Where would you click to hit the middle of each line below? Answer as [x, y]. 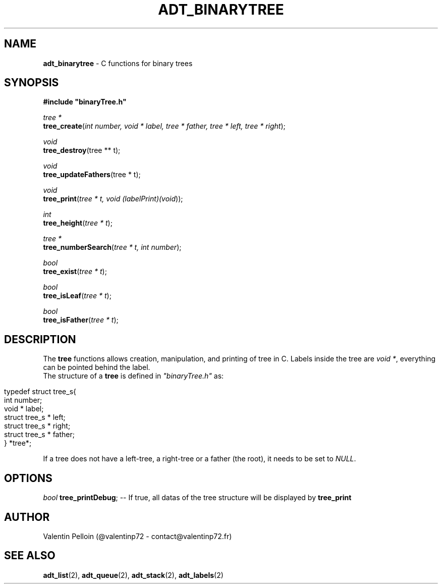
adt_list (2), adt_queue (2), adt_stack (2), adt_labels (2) [133, 575]
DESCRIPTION [40, 339]
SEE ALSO [30, 556]
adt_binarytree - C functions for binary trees [118, 63]
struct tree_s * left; [35, 417]
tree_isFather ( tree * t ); [81, 320]
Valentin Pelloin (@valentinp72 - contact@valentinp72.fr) [137, 536]
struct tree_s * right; [37, 426]
